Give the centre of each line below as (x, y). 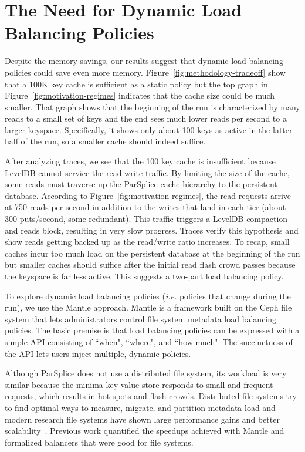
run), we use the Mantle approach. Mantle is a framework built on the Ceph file (148, 307)
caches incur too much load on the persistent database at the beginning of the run (152, 253)
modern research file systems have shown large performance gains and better (142, 419)
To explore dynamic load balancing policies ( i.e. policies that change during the (148, 296)
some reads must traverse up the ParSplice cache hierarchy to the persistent (141, 184)
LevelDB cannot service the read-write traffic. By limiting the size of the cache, (147, 172)
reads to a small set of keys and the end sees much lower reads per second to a (146, 118)
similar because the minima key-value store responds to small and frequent (139, 384)
